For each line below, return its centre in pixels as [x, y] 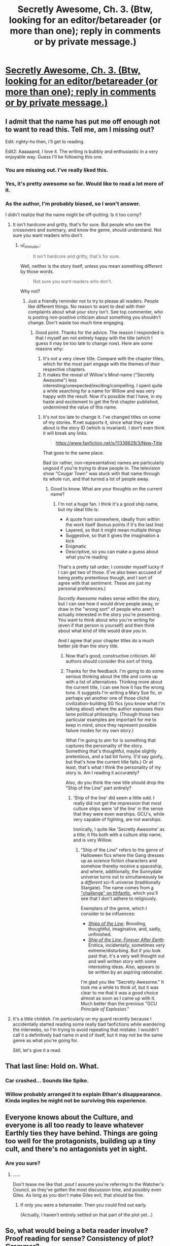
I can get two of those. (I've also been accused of [110, 572]
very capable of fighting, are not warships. [118, 819]
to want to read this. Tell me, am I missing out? [80, 129]
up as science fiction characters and [119, 860]
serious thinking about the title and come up [112, 676]
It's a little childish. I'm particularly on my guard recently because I [82, 1019]
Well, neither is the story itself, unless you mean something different [91, 266]
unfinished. [100, 934]
